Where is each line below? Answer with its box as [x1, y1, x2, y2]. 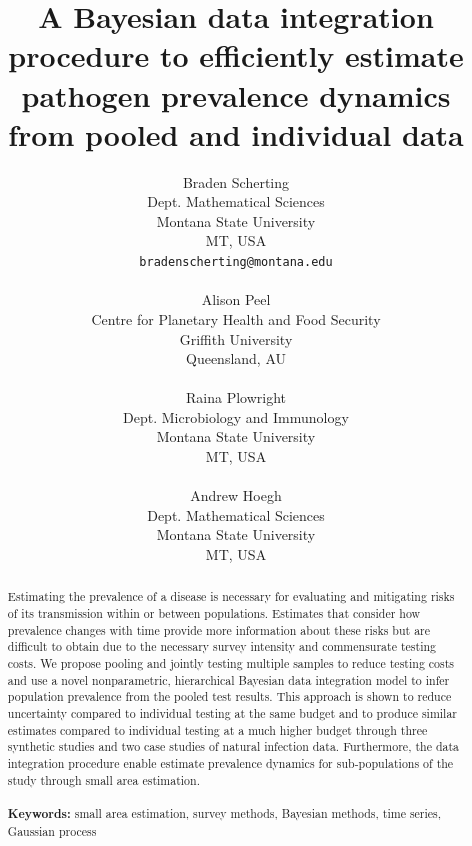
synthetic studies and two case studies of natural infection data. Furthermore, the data [7, 738, 460, 755]
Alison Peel [201, 289, 271, 310]
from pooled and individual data [8, 113, 464, 154]
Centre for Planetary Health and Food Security [91, 308, 381, 329]
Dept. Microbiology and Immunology [123, 406, 349, 427]
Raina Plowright [185, 387, 286, 408]
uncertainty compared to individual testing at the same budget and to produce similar [7, 705, 458, 722]
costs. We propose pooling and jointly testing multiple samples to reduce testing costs [7, 655, 455, 672]
